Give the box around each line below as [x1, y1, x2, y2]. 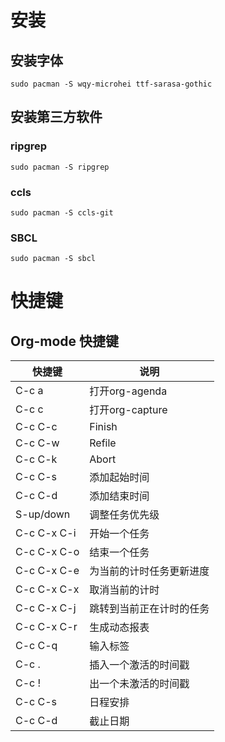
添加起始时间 [89, 471, 150, 485]
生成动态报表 [89, 621, 150, 635]
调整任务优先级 [89, 508, 160, 522]
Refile [89, 436, 117, 450]
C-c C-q [15, 639, 58, 653]
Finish [89, 420, 118, 434]
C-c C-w [15, 436, 60, 450]
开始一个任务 [89, 527, 150, 541]
